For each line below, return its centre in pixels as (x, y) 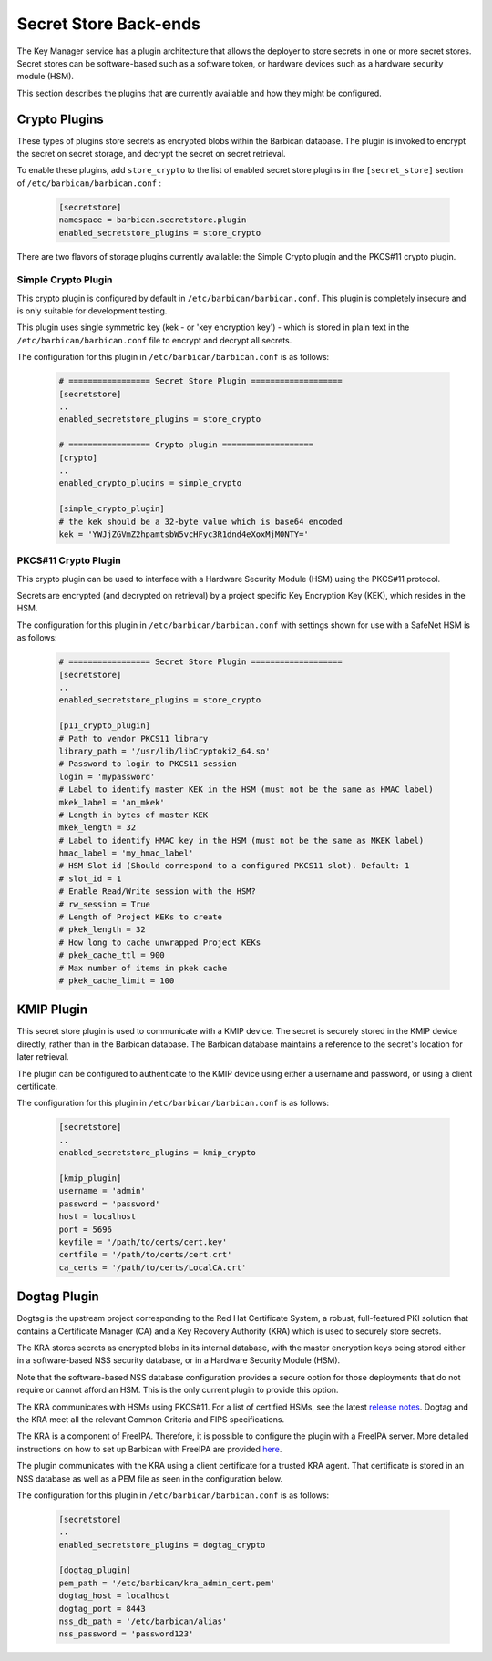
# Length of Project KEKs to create (141, 917)
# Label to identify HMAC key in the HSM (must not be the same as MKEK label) (241, 840)
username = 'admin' (102, 1191)
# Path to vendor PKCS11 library (133, 738)
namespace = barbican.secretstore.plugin (153, 220)
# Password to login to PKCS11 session (148, 764)
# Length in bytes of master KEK (133, 815)
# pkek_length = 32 (102, 930)
